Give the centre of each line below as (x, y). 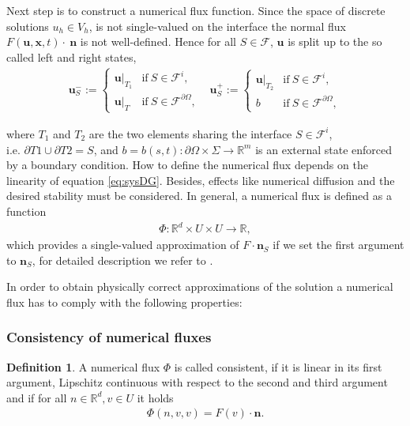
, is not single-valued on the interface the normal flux (218, 26)
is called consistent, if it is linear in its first (278, 366)
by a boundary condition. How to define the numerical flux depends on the (187, 165)
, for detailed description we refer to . (122, 260)
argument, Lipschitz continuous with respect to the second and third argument (197, 382)
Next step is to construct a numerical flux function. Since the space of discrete (196, 10)
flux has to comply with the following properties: (124, 302)
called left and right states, (71, 57)
